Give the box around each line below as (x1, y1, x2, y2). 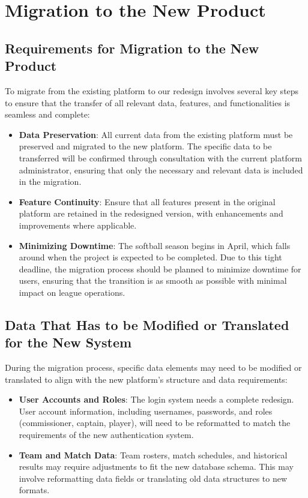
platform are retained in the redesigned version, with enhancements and (19, 207, 283, 220)
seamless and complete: (5, 108, 90, 121)
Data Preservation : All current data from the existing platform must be (19, 128, 293, 140)
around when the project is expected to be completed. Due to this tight (19, 251, 282, 263)
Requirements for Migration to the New (5, 38, 259, 57)
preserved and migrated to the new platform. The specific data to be (19, 140, 272, 152)
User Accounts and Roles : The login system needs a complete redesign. (19, 393, 294, 406)
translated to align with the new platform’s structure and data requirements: (5, 373, 288, 385)
